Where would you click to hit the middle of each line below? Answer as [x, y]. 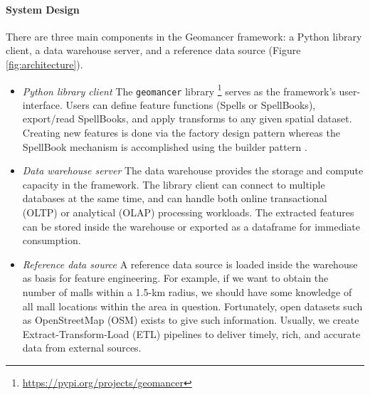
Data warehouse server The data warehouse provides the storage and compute [193, 170]
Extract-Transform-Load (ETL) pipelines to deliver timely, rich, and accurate [191, 333]
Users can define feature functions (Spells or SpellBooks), [191, 104]
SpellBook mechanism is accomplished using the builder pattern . [165, 146]
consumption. [52, 240]
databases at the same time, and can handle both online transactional [175, 198]
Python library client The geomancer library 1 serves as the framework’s [179, 90]
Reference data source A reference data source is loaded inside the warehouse [190, 264]
